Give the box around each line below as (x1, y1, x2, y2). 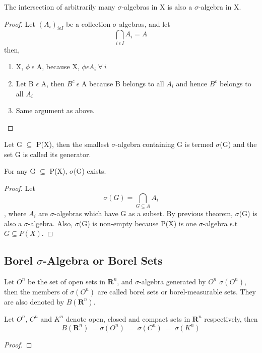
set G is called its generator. (4, 148, 91, 159)
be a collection (65, 18, 111, 29)
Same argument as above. (16, 105, 95, 116)
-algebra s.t (203, 218, 238, 228)
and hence (176, 78, 207, 88)
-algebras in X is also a (121, 2, 192, 12)
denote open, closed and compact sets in (65, 313, 190, 324)
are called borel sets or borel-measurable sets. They (97, 286, 256, 296)
